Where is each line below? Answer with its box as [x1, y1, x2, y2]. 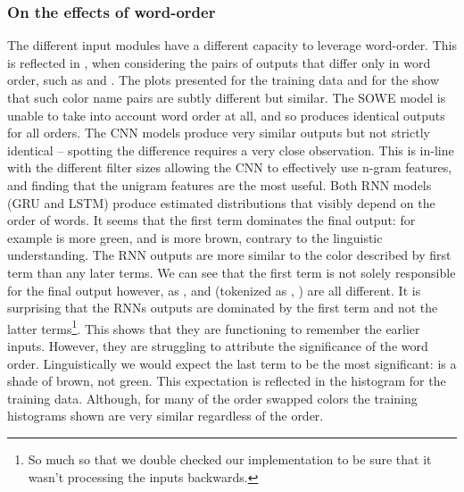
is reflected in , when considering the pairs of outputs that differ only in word [7, 53, 431, 71]
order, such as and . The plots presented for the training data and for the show [7, 71, 440, 89]
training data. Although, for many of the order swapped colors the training [7, 388, 418, 407]
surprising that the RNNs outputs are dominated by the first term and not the [7, 298, 438, 317]
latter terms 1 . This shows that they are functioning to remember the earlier [7, 316, 420, 338]
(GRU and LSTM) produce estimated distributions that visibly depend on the [7, 193, 435, 212]
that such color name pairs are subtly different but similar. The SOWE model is [7, 88, 446, 106]
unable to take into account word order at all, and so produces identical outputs [7, 105, 445, 124]
